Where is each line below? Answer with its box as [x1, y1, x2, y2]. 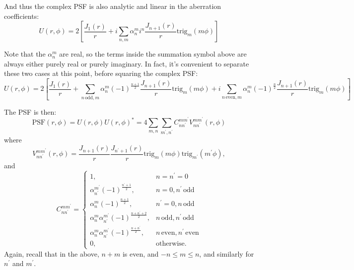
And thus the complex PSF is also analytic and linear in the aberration [4, 1, 221, 11]
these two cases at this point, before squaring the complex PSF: [4, 68, 198, 78]
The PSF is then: [4, 106, 57, 117]
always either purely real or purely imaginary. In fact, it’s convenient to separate [4, 58, 249, 68]
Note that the [4, 49, 46, 59]
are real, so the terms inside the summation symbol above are [59, 49, 247, 59]
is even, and [122, 248, 159, 259]
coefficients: [4, 10, 39, 21]
